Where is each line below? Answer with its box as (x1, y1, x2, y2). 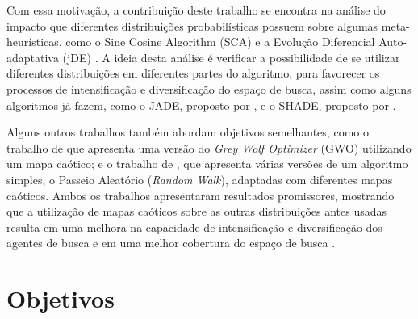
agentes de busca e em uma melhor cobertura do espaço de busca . (6, 234, 336, 251)
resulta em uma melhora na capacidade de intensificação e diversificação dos (6, 218, 382, 235)
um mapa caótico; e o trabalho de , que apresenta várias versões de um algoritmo (6, 155, 408, 172)
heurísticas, (6, 33, 62, 50)
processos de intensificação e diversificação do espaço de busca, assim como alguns (6, 80, 412, 97)
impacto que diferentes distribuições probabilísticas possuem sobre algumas (6, 17, 378, 34)
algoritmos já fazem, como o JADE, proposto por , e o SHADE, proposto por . (6, 96, 396, 113)
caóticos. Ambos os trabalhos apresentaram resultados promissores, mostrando (6, 187, 395, 204)
